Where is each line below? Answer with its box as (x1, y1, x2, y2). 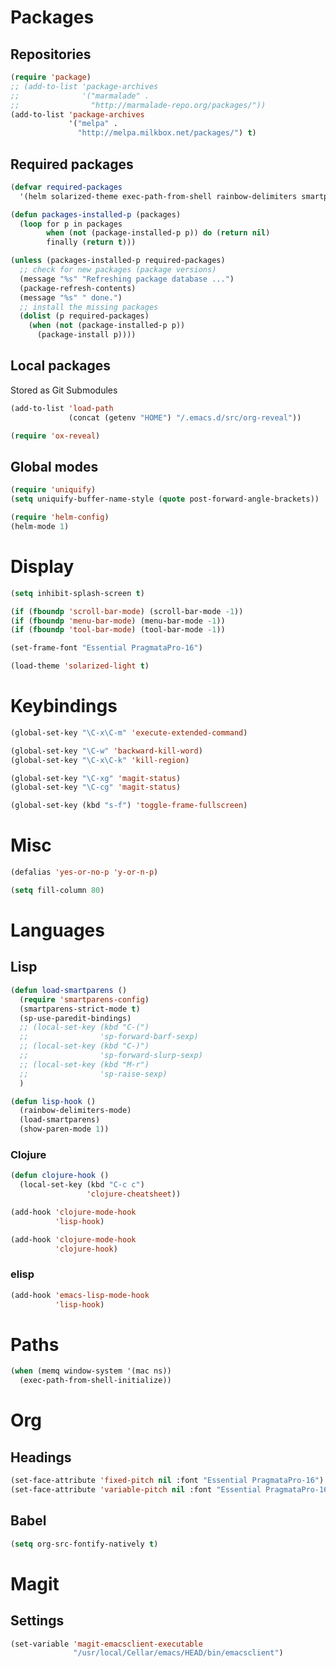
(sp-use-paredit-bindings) (19, 1013, 132, 1023)
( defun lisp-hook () (10, 1096, 97, 1106)
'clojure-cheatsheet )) (86, 1189, 182, 1200)
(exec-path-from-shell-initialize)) (19, 1376, 172, 1386)
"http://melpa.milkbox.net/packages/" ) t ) (77, 128, 257, 138)
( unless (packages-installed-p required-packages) (10, 256, 226, 266)
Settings (10, 1612, 65, 1630)
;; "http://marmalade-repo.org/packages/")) (10, 100, 267, 110)
